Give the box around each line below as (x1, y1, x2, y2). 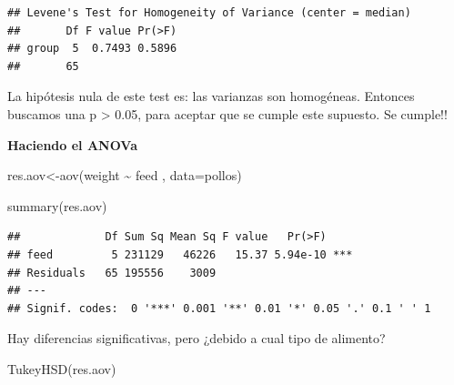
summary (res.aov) (7, 196, 107, 215)
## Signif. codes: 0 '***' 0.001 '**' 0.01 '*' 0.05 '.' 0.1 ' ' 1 (7, 301, 431, 315)
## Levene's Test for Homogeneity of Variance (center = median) (7, 6, 411, 19)
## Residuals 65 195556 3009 (7, 266, 217, 279)
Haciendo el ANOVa (7, 135, 137, 154)
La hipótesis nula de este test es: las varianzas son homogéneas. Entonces (7, 86, 415, 106)
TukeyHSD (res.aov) (7, 359, 116, 378)
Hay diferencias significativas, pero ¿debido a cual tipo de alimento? (7, 329, 386, 348)
